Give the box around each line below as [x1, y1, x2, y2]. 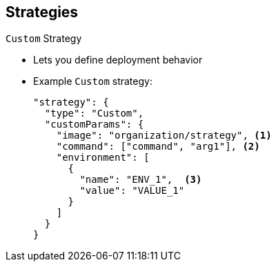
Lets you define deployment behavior [33, 54, 203, 66]
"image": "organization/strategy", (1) [56, 130, 272, 141]
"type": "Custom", [44, 108, 144, 119]
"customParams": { [44, 119, 144, 130]
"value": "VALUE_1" [79, 185, 185, 197]
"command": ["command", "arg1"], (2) [56, 141, 260, 152]
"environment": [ [56, 152, 150, 164]
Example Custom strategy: [33, 75, 152, 88]
